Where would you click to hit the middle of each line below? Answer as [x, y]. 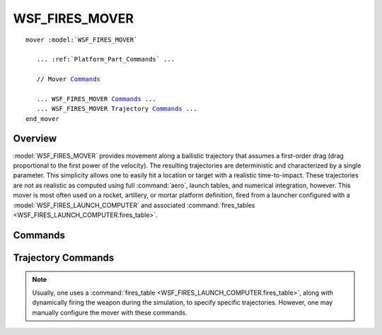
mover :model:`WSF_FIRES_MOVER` [82, 40]
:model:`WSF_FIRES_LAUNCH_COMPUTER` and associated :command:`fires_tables [134, 205]
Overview [35, 139]
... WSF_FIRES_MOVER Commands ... [97, 99]
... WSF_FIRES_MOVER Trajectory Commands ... [117, 109]
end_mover [42, 119]
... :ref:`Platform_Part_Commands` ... [106, 59]
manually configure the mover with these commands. [110, 312]
